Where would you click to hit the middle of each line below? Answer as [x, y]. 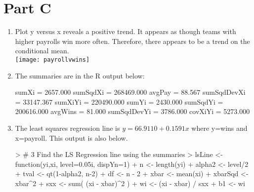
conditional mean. [42, 51]
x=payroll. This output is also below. [71, 137]
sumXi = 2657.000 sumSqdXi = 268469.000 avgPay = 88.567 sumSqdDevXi [130, 92]
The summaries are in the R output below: [80, 75]
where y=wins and [219, 128]
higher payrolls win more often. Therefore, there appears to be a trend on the [132, 41]
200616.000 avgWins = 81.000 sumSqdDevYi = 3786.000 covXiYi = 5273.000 [132, 111]
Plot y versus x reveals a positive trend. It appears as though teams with [126, 31]
